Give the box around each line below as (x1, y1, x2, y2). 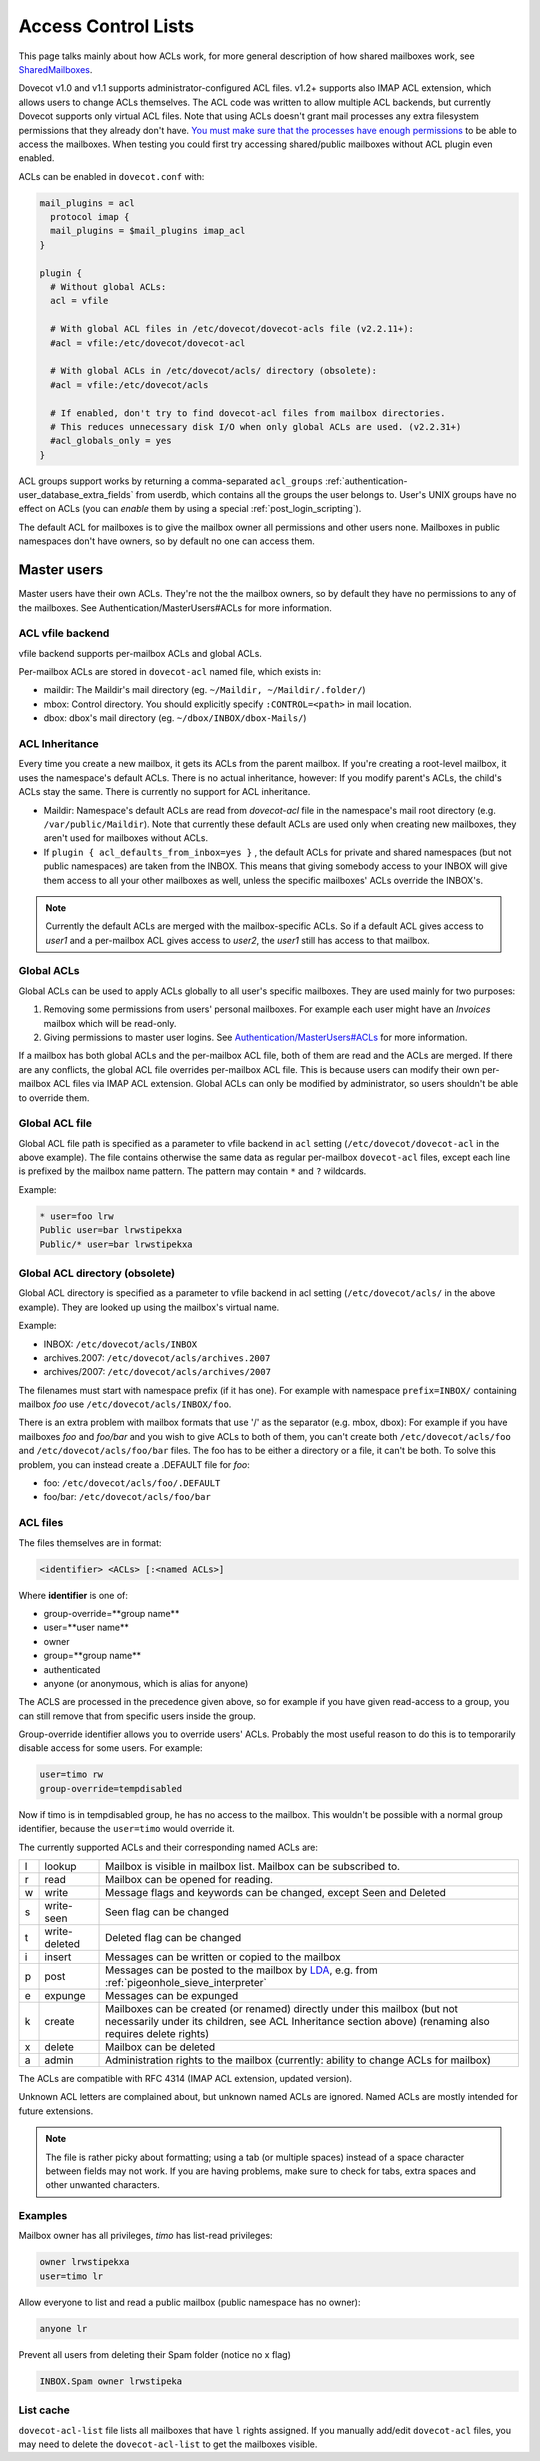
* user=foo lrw (39, 1210, 114, 1222)
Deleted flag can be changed (105, 1930, 242, 1944)
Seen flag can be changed (105, 1905, 230, 1919)
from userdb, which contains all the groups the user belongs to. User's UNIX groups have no (135, 489, 517, 501)
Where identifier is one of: (18, 1589, 129, 1601)
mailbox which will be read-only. (43, 1017, 177, 1029)
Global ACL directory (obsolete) (18, 1266, 175, 1280)
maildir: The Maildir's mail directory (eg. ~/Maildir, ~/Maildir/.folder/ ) (43, 684, 366, 696)
